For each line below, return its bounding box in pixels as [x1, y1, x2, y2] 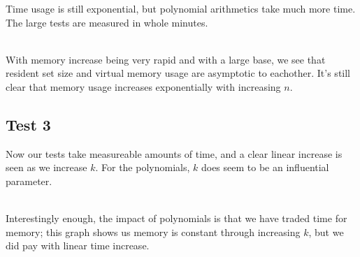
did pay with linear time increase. [6, 238, 150, 253]
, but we [308, 224, 344, 239]
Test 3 [6, 113, 51, 135]
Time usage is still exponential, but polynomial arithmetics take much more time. [6, 1, 356, 15]
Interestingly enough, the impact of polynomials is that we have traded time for [6, 211, 347, 226]
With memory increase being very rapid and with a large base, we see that [6, 52, 326, 66]
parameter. [6, 173, 52, 188]
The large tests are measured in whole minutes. [6, 15, 208, 29]
